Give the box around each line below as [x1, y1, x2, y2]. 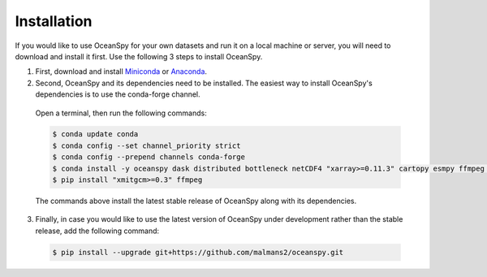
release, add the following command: [35, 226, 160, 236]
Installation [15, 12, 93, 30]
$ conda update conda [52, 130, 139, 139]
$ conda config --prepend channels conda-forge [52, 153, 245, 162]
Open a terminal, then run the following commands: [35, 108, 207, 118]
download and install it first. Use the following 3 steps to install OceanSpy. [15, 51, 263, 61]
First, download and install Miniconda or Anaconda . [35, 67, 207, 76]
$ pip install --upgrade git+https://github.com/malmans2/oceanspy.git [52, 248, 344, 257]
